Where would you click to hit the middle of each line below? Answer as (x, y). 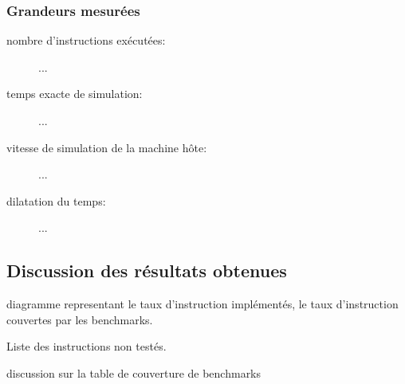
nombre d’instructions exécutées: (86, 40)
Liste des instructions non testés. (87, 346)
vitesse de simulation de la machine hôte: (107, 147)
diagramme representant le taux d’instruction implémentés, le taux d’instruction (202, 304)
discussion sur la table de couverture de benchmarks (134, 372)
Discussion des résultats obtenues (147, 270)
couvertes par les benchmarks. (80, 319)
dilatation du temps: (56, 200)
